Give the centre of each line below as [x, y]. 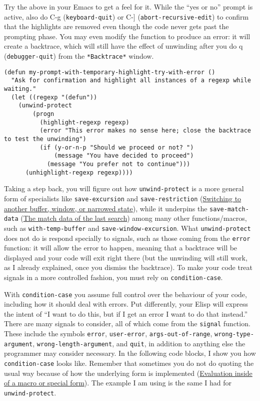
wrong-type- [234, 335]
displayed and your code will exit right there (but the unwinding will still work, [126, 257]
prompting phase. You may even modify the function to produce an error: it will [127, 36]
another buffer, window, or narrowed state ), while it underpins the [106, 208]
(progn [43, 114]
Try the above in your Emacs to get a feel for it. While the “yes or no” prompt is [128, 7]
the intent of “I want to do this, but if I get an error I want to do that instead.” [126, 313]
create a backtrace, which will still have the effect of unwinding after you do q [123, 46]
